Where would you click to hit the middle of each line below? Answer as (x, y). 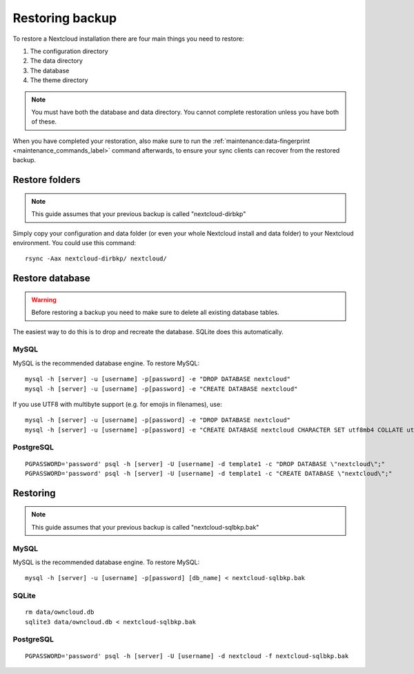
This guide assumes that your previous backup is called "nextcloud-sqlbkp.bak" (145, 527)
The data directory (56, 61)
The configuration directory (69, 51)
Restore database (52, 279)
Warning (44, 300)
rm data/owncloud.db (60, 612)
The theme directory (59, 80)
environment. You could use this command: (75, 243)
